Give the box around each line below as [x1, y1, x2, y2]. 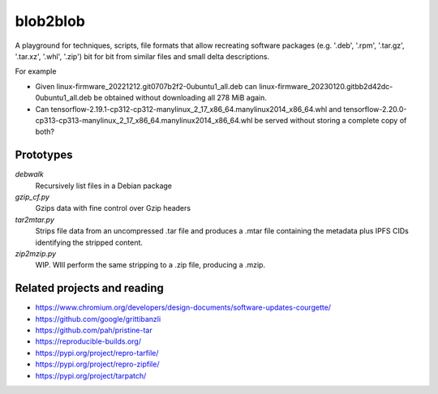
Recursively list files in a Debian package [35, 181, 173, 191]
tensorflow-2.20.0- [343, 104, 407, 113]
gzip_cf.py [15, 191, 50, 202]
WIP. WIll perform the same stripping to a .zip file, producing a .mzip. [35, 260, 266, 270]
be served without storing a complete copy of [254, 115, 407, 125]
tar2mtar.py [15, 215, 54, 225]
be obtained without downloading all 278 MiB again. [93, 93, 268, 103]
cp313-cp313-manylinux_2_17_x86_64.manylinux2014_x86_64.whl [35, 115, 253, 125]
